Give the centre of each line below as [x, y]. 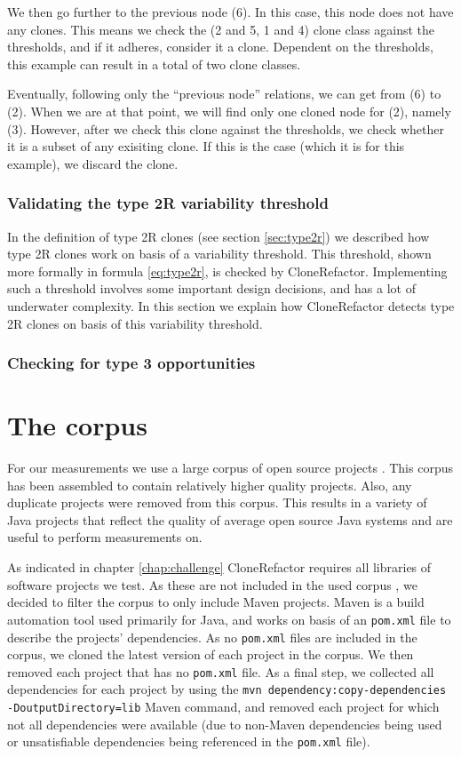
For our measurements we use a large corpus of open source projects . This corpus [230, 468]
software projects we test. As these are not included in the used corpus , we [212, 584]
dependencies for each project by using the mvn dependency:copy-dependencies [227, 689]
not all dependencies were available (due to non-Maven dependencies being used [225, 724]
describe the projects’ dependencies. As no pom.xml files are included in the [212, 637]
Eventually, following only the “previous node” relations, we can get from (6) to [224, 94]
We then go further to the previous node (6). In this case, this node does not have [230, 12]
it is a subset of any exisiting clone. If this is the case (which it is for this [206, 146]
